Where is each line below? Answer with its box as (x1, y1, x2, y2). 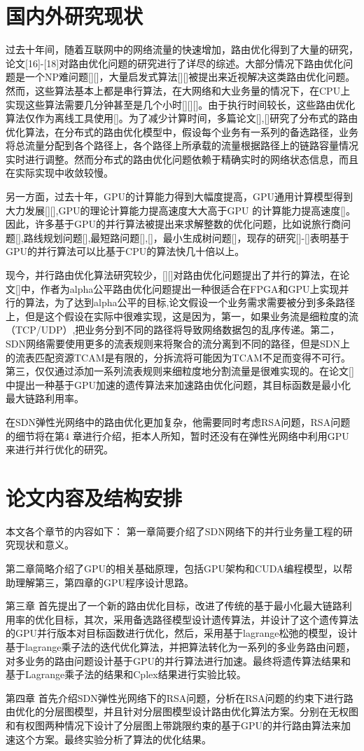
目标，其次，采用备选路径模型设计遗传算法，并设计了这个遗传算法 (54, 612, 358, 626)
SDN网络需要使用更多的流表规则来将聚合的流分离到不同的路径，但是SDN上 (6, 336, 350, 350)
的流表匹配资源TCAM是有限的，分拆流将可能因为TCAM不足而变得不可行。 (6, 350, 351, 364)
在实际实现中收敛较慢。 (6, 165, 113, 180)
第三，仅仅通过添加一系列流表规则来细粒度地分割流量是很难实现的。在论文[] (6, 364, 354, 378)
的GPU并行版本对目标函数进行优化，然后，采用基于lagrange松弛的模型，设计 (6, 626, 358, 640)
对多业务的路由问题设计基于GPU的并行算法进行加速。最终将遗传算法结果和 (6, 653, 351, 668)
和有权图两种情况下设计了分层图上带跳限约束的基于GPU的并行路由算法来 (6, 718, 342, 732)
